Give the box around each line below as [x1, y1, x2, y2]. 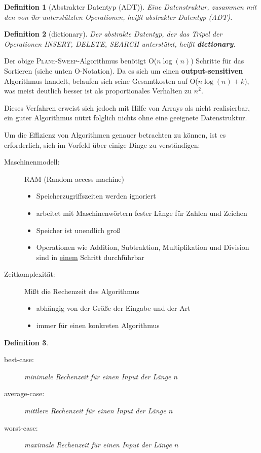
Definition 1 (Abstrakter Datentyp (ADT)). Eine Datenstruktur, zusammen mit [4, 2, 257, 12]
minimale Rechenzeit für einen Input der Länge [24, 371, 171, 381]
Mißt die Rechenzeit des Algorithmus [24, 285, 139, 296]
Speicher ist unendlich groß [36, 224, 121, 235]
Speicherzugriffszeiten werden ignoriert [36, 190, 156, 201]
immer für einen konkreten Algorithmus [36, 320, 160, 331]
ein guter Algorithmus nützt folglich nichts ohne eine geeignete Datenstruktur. [4, 112, 247, 123]
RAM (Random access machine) [24, 173, 124, 184]
